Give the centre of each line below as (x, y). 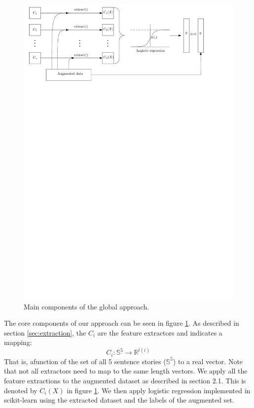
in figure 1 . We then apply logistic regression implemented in (159, 390)
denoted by (21, 390)
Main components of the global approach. (87, 306)
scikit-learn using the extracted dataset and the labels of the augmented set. (119, 400)
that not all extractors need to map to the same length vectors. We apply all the (126, 371)
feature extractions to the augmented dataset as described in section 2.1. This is (125, 380)
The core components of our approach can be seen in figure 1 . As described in (122, 323)
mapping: (18, 342)
